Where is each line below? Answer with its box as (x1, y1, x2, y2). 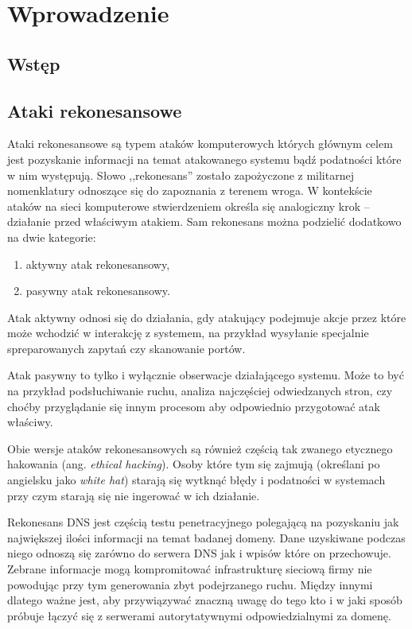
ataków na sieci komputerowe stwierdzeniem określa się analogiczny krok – (7, 197, 370, 214)
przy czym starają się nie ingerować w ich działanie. (7, 487, 260, 503)
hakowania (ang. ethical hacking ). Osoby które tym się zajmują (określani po (7, 456, 380, 472)
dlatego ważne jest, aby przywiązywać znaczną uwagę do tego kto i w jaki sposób (7, 592, 402, 608)
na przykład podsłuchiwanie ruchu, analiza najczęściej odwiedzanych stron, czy (7, 382, 393, 399)
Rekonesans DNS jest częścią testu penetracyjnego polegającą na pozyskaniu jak (7, 514, 399, 530)
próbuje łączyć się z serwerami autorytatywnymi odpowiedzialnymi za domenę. (7, 607, 391, 623)
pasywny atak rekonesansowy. (25, 282, 170, 299)
